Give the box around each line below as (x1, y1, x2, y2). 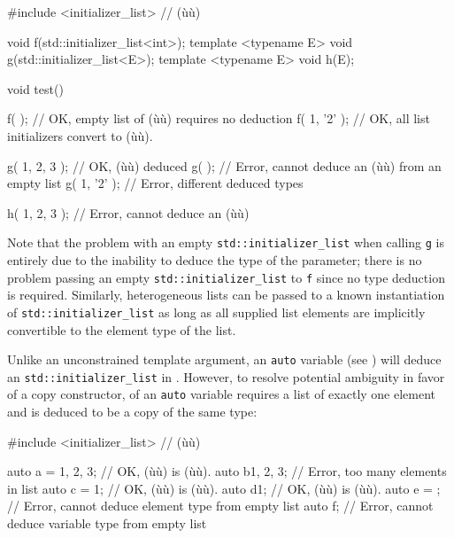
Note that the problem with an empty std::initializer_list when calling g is (7, 233, 445, 252)
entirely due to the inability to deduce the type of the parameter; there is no (7, 251, 422, 269)
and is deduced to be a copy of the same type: (7, 402, 258, 421)
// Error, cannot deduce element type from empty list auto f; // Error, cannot (7, 496, 434, 515)
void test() (7, 79, 64, 97)
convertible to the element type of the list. (7, 320, 236, 339)
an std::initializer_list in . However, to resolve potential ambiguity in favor (7, 367, 445, 386)
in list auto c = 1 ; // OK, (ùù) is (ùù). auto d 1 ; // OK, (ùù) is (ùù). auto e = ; (7, 479, 441, 497)
